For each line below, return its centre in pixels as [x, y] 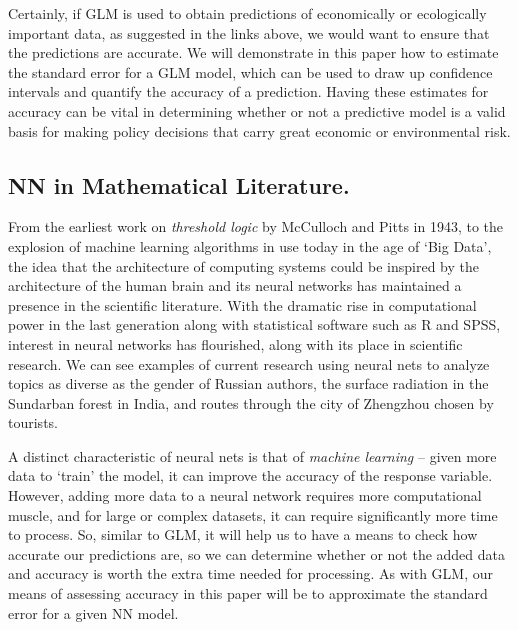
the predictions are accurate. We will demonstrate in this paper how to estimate [253, 52]
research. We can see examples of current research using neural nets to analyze [249, 363]
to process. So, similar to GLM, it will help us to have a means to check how [243, 534]
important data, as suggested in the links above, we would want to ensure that [249, 32]
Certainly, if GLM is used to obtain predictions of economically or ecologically [247, 13]
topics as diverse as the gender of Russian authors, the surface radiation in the [248, 383]
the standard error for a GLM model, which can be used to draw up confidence [250, 71]
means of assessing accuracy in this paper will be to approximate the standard [248, 593]
